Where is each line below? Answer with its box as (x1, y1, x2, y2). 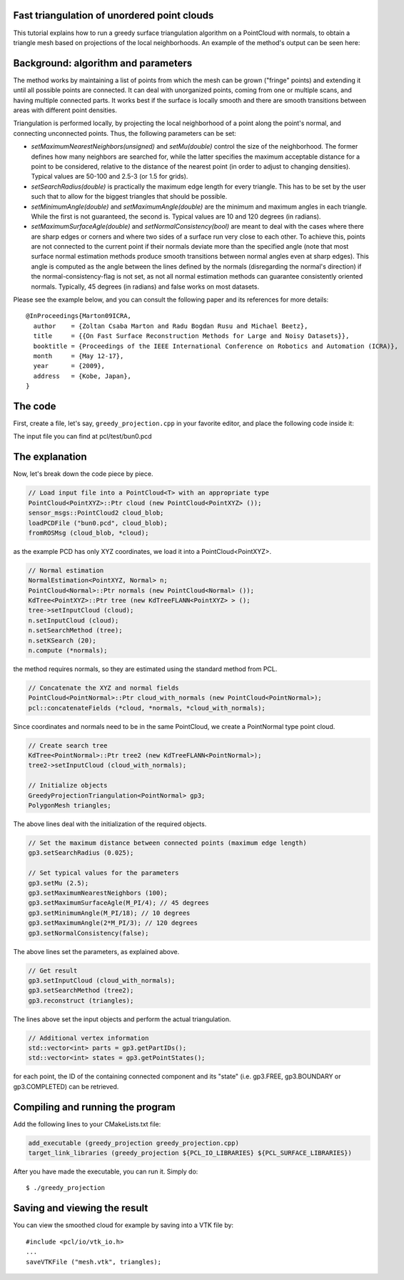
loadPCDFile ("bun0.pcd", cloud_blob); (28, 519, 168, 527)
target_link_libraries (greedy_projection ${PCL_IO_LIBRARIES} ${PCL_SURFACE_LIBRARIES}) (28, 1149, 353, 1157)
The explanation (13, 451, 87, 463)
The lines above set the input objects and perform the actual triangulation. (13, 1015, 231, 1023)
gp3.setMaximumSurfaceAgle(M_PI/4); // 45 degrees (28, 899, 210, 907)
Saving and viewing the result (13, 1202, 148, 1214)
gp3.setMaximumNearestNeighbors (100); (28, 888, 168, 897)
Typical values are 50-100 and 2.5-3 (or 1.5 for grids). (31, 172, 188, 181)
